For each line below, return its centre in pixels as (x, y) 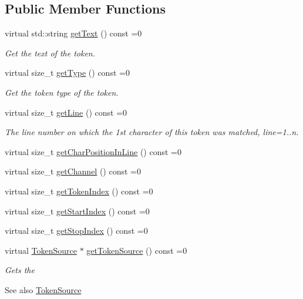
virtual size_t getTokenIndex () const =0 (79, 191)
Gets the (20, 270)
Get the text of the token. (50, 53)
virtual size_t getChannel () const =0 (73, 171)
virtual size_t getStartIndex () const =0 (77, 211)
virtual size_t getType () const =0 (67, 73)
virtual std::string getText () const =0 (73, 33)
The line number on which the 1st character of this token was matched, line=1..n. (152, 132)
